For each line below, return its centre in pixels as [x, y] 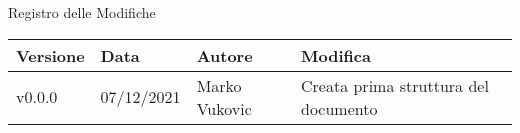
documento [339, 108]
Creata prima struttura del [394, 85]
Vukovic [224, 108]
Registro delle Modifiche [82, 12]
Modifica [335, 55]
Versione [50, 55]
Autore [224, 55]
